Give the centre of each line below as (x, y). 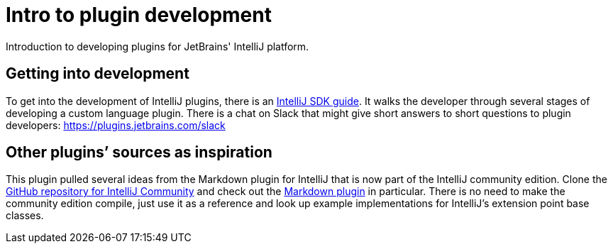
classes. (25, 216)
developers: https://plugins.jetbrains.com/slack (116, 125)
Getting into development (98, 74)
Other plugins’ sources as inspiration (139, 153)
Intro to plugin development (139, 15)
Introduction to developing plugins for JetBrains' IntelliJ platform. (158, 46)
